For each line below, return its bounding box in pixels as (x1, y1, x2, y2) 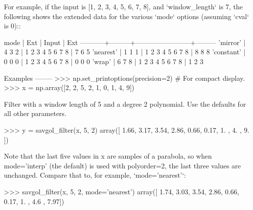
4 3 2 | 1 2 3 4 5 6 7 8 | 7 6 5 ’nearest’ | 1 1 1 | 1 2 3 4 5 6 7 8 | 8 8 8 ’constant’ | (4, 47, 246, 57)
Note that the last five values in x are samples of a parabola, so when (4, 151, 212, 161)
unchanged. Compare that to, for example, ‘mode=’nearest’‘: (4, 170, 186, 180)
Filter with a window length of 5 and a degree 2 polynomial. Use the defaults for (4, 98, 246, 109)
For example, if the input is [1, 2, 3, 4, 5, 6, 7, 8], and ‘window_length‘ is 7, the (4, 1, 243, 11)
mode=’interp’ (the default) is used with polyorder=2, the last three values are (4, 160, 241, 170)
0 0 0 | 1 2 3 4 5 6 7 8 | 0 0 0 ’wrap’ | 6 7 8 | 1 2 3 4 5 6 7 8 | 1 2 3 (4, 56, 204, 66)
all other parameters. (4, 108, 67, 118)
